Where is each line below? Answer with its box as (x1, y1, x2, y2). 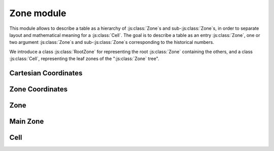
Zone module (9, 8, 66, 19)
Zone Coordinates (9, 85, 68, 93)
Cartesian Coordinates (9, 69, 83, 77)
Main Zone (9, 117, 44, 126)
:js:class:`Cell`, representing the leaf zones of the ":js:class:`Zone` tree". (9, 56, 159, 62)
